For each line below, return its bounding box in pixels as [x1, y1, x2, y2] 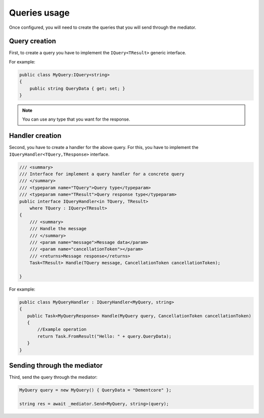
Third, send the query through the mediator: [9, 374, 98, 380]
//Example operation [37, 327, 87, 332]
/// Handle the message [29, 226, 87, 231]
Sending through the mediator [9, 361, 103, 370]
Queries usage [9, 7, 70, 18]
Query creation [9, 37, 56, 45]
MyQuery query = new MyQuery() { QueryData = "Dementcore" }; [19, 387, 172, 393]
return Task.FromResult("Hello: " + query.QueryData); [37, 334, 172, 339]
